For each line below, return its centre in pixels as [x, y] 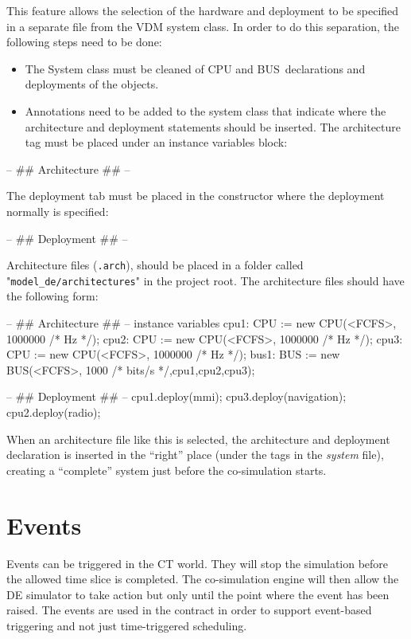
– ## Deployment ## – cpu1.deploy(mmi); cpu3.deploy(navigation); [176, 396]
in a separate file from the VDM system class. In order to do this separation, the [203, 26]
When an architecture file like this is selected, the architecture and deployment [198, 439]
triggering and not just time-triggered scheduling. [127, 625]
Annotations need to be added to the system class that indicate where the [205, 110]
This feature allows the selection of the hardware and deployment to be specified [203, 10]
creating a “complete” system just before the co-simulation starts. [167, 470]
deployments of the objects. [92, 84]
